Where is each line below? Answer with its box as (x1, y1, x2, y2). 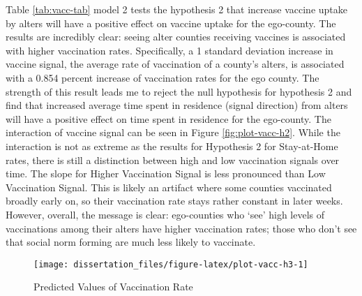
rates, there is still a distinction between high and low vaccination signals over (6, 152, 340, 167)
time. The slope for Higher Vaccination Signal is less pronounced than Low (6, 166, 326, 181)
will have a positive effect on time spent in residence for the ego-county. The (6, 111, 331, 126)
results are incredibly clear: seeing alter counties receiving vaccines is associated (6, 29, 346, 44)
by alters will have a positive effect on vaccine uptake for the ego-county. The (6, 15, 336, 30)
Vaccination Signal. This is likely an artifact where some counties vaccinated (6, 179, 332, 194)
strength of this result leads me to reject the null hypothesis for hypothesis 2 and (6, 84, 352, 98)
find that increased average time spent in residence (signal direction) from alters (6, 98, 348, 112)
